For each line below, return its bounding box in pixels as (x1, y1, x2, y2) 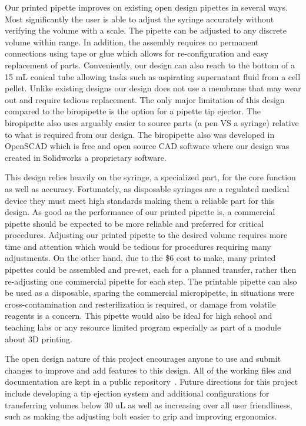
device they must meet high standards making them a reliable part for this (5, 194, 275, 206)
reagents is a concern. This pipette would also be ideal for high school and (5, 309, 272, 322)
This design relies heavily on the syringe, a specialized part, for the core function (5, 171, 296, 183)
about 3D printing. (5, 332, 72, 345)
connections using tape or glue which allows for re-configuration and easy (5, 47, 269, 60)
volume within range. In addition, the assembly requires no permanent (5, 35, 259, 48)
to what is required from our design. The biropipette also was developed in (5, 128, 275, 140)
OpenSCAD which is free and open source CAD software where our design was (5, 140, 290, 152)
